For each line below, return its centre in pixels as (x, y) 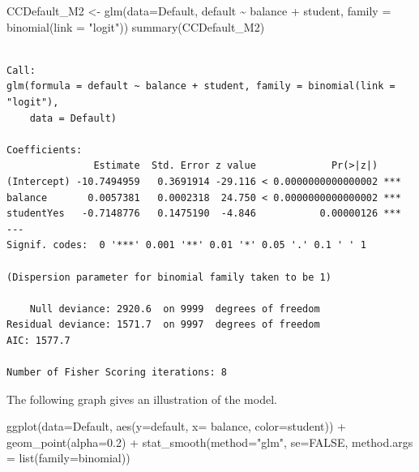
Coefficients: (45, 150)
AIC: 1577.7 (38, 340)
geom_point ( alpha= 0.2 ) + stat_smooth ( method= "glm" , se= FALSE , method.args (210, 442)
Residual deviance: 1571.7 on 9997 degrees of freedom (163, 325)
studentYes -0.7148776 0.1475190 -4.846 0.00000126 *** (204, 214)
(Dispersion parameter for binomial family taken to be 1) (169, 277)
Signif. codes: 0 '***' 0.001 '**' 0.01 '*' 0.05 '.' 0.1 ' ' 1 (186, 245)
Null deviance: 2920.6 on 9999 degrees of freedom (175, 309)
